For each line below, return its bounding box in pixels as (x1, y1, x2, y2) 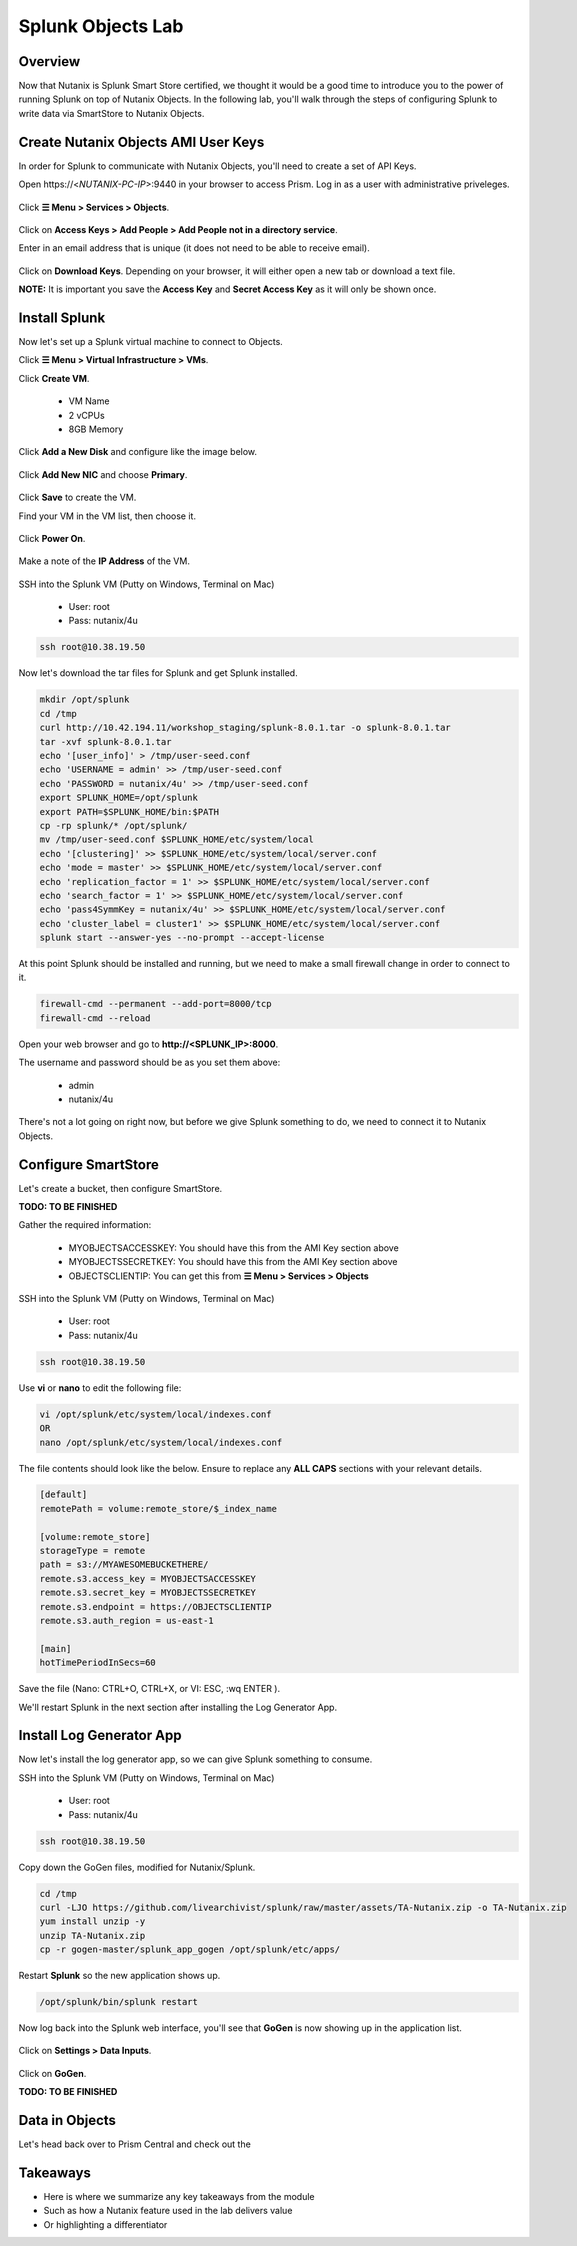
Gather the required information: (18, 1219, 152, 1231)
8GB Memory (68, 423, 124, 435)
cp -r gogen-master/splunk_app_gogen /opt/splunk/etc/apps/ (39, 1944, 341, 1955)
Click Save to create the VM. (18, 491, 137, 504)
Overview (18, 53, 81, 70)
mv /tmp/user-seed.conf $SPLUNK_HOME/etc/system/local (39, 834, 314, 845)
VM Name (68, 395, 110, 407)
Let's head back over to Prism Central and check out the (18, 2138, 252, 2150)
